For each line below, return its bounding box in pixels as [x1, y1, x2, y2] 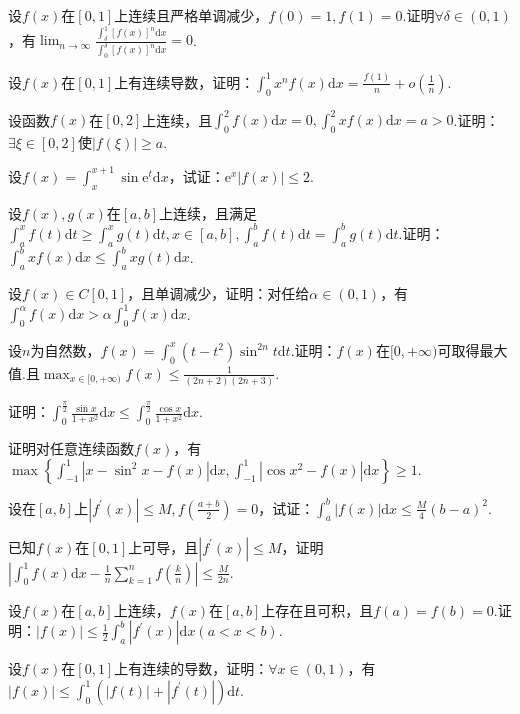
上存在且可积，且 [261, 599, 374, 620]
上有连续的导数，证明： [114, 658, 269, 679]
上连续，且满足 [159, 202, 258, 223]
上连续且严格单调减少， [114, 5, 269, 25]
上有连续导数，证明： [114, 71, 255, 92]
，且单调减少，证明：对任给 [127, 282, 310, 303]
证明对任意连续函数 [8, 438, 134, 459]
